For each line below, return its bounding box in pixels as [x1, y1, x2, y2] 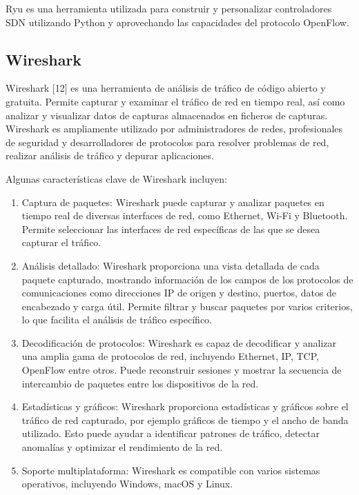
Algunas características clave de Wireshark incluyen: [6, 171, 227, 185]
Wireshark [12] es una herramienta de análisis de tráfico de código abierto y [6, 81, 326, 95]
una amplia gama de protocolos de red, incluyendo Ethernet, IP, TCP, [21, 349, 319, 363]
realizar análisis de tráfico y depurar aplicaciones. [6, 148, 214, 163]
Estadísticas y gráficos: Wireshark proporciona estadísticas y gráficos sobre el [21, 399, 349, 414]
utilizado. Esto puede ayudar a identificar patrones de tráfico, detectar [21, 426, 320, 441]
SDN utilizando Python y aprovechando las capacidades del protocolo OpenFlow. [6, 14, 349, 29]
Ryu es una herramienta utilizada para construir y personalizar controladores [6, 1, 332, 15]
